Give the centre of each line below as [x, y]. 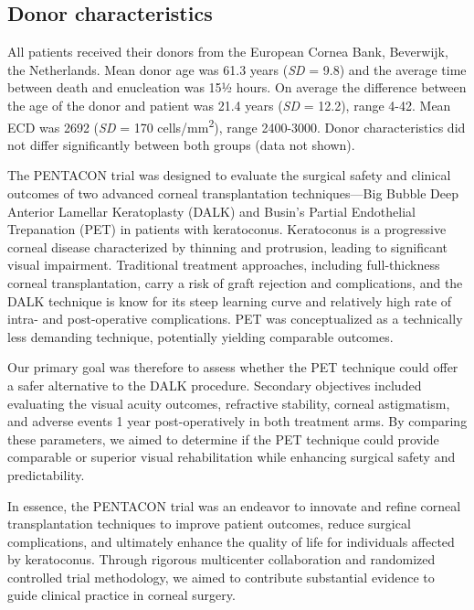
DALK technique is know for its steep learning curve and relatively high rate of [230, 300]
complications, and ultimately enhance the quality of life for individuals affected [231, 541]
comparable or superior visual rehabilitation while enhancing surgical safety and [232, 457]
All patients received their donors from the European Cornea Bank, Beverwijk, [228, 52]
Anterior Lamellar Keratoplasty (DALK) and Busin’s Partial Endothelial [211, 211]
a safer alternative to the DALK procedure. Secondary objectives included [215, 385]
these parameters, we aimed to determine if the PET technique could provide [223, 439]
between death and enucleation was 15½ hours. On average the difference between [237, 87]
